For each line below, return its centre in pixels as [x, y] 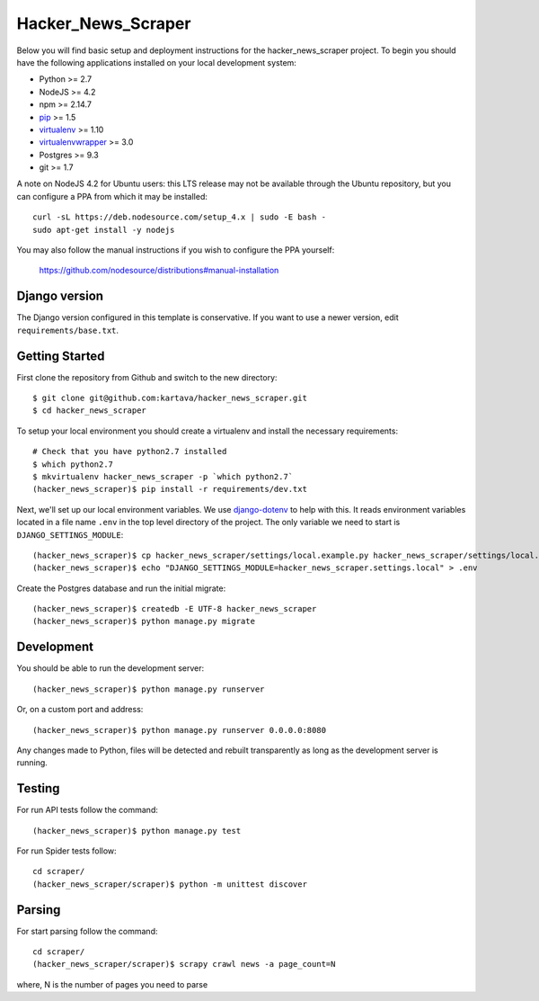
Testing [38, 788]
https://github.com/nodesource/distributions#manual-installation [159, 271]
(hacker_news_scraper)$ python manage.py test [137, 831]
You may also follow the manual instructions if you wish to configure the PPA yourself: [176, 250]
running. [32, 763]
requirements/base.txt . [68, 330]
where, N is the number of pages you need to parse [112, 984]
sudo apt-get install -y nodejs [104, 230]
